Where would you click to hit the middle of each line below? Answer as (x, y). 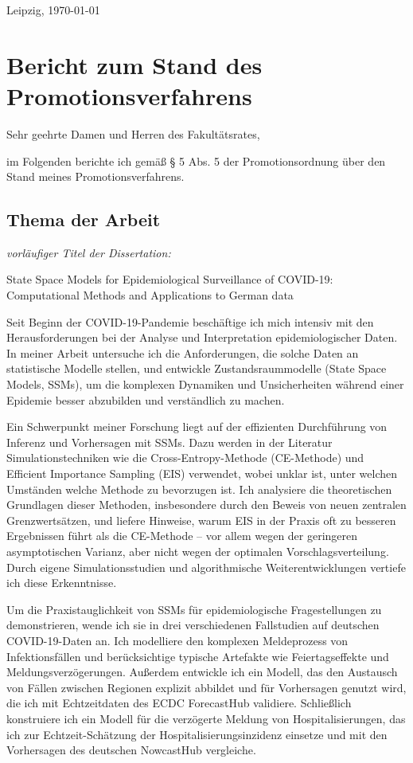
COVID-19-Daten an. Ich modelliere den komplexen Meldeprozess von (177, 640)
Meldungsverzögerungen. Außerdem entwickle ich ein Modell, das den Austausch (202, 672)
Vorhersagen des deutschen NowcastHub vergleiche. (131, 750)
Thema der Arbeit (84, 219)
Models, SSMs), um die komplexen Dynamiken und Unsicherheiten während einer (205, 384)
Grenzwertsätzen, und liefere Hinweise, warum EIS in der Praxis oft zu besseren (201, 520)
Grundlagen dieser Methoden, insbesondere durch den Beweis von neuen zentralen (206, 505)
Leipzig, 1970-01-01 (53, 10)
